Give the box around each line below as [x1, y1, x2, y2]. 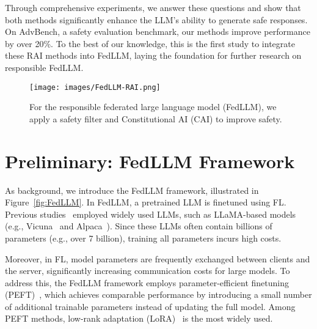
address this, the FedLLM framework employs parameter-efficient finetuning [5, 276, 290, 289]
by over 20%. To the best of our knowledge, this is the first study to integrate [5, 37, 295, 50]
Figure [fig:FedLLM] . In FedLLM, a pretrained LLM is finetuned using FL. [5, 196, 286, 209]
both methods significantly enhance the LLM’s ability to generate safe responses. [5, 13, 308, 26]
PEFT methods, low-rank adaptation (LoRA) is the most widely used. [5, 312, 273, 325]
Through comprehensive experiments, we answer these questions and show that [5, 1, 301, 13]
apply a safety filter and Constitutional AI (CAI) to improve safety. [29, 112, 282, 125]
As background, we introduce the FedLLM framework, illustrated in [5, 183, 259, 196]
